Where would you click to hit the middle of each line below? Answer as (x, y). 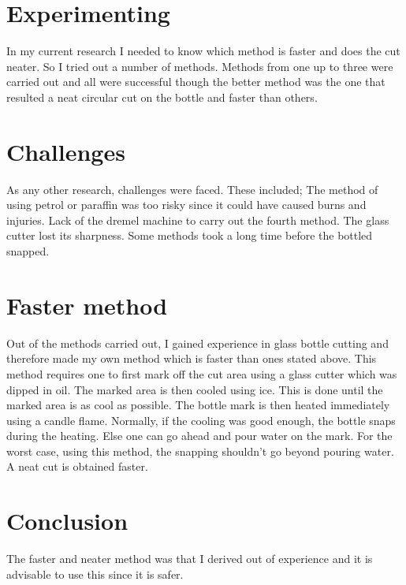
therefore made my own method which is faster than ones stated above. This (192, 358)
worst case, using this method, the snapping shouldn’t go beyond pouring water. (200, 451)
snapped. (28, 251)
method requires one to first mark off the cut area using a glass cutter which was (202, 373)
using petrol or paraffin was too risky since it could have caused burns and (186, 205)
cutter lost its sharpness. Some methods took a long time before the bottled (190, 235)
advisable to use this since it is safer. (95, 574)
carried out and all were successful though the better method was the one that (196, 82)
